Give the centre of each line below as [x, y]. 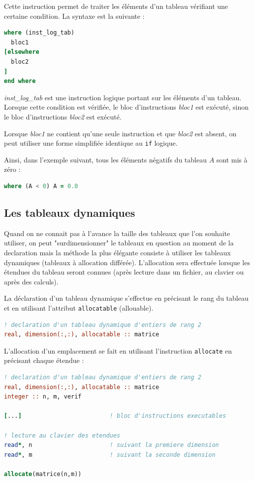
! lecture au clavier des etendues [62, 435]
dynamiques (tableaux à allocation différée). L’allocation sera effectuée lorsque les [127, 262]
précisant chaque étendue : [44, 360]
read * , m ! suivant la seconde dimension [110, 455]
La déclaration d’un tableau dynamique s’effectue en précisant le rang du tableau [126, 298]
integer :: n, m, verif [43, 397]
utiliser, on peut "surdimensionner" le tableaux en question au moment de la [119, 243]
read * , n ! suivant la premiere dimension [111, 445]
